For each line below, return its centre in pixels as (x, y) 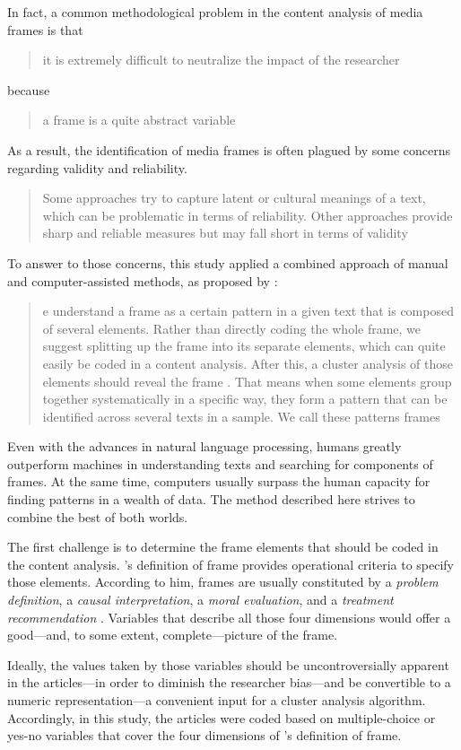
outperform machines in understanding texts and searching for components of (220, 463)
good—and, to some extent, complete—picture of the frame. (173, 635)
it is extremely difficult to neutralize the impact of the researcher (221, 60)
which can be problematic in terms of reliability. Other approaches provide (248, 215)
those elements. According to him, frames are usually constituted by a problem (223, 582)
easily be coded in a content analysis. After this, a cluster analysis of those (248, 363)
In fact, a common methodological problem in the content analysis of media (215, 12)
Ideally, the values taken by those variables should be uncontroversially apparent (228, 664)
